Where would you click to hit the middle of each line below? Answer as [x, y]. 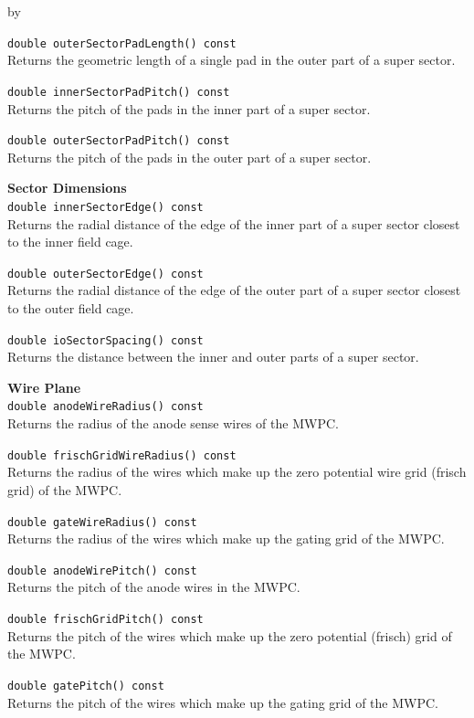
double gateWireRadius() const [102, 522]
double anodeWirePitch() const [102, 570]
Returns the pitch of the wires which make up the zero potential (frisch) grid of [230, 635]
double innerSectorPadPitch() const [119, 92]
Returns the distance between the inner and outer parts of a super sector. [213, 357]
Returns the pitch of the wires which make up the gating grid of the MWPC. [223, 702]
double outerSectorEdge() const [105, 274]
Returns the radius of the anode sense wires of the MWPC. [173, 423]
